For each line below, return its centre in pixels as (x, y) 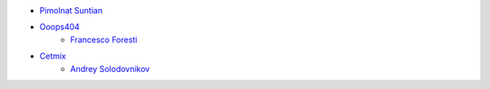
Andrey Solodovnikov (110, 68)
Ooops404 (60, 27)
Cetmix (53, 56)
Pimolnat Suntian (71, 10)
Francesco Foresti (104, 40)
